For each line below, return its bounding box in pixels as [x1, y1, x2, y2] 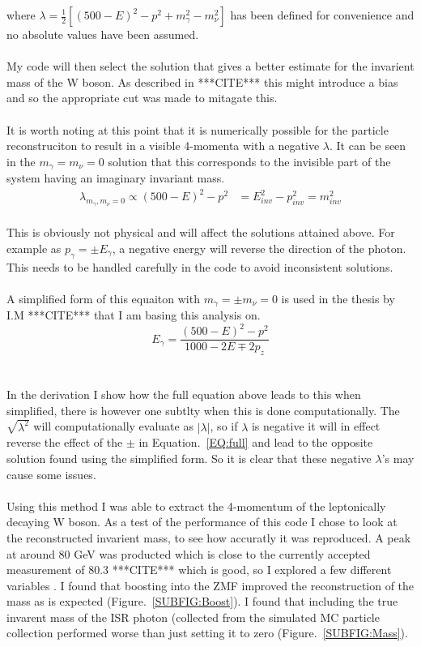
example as [6, 239, 62, 256]
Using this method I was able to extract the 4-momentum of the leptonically [6, 497, 386, 514]
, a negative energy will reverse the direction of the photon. [112, 239, 406, 256]
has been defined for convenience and [230, 6, 415, 23]
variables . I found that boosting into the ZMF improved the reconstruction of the [6, 576, 415, 593]
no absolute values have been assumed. [6, 26, 199, 42]
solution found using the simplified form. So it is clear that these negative [6, 449, 372, 466]
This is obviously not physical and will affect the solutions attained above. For [6, 224, 395, 241]
